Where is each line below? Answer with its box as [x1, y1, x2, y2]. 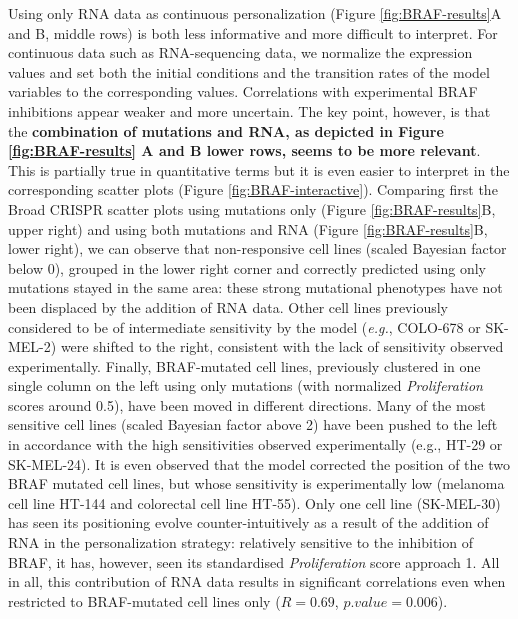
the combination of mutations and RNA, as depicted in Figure [8, 120, 444, 141]
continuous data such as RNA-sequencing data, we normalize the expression [8, 42, 473, 63]
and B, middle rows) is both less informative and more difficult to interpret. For [8, 22, 498, 43]
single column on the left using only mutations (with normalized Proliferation [8, 375, 483, 396]
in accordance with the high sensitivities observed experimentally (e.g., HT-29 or [8, 434, 503, 455]
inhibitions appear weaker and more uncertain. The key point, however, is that [8, 100, 491, 121]
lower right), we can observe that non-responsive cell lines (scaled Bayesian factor [8, 238, 507, 259]
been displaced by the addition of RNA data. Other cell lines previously [8, 296, 448, 317]
